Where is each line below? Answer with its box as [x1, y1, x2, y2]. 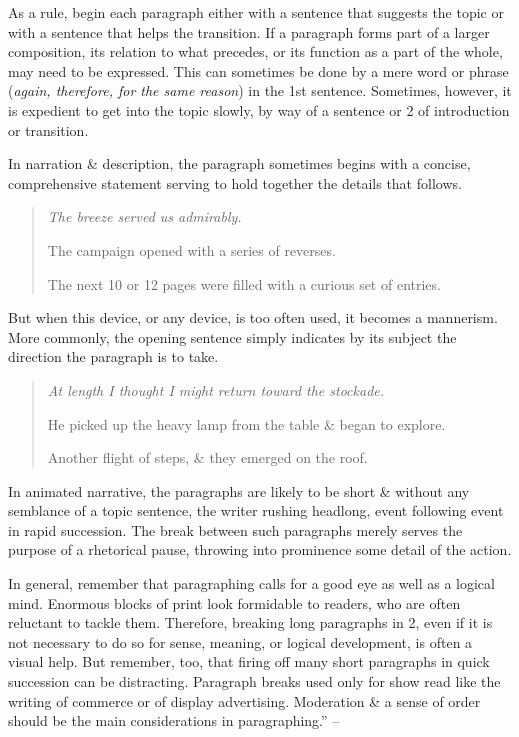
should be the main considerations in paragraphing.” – [8, 710, 340, 731]
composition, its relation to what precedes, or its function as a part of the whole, [8, 41, 503, 62]
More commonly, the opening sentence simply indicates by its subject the [8, 326, 457, 347]
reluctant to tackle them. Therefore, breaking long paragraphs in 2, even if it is [8, 612, 493, 633]
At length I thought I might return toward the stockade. [47, 379, 385, 400]
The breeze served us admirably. [47, 206, 242, 227]
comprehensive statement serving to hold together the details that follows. [8, 172, 462, 193]
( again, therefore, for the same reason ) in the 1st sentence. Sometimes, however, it [8, 80, 512, 101]
